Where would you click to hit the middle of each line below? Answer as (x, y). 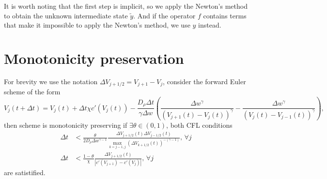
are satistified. (25, 172)
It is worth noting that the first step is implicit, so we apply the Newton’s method (126, 6)
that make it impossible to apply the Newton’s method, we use (97, 25)
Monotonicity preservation (94, 58)
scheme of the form (32, 92)
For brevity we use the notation (51, 81)
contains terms (225, 15)
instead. (210, 25)
